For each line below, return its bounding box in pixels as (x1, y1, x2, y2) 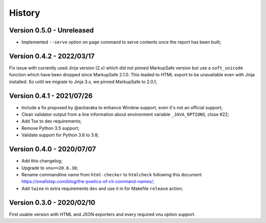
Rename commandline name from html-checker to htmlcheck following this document (21, 171, 202, 177)
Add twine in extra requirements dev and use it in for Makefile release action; (21, 185, 183, 191)
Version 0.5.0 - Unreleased (9, 26, 94, 34)
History (9, 7, 40, 18)
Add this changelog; (21, 158, 63, 164)
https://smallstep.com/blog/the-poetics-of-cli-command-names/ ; (21, 179, 155, 185)
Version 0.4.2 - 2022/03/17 (9, 52, 95, 60)
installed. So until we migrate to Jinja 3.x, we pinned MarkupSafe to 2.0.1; (9, 79, 157, 85)
